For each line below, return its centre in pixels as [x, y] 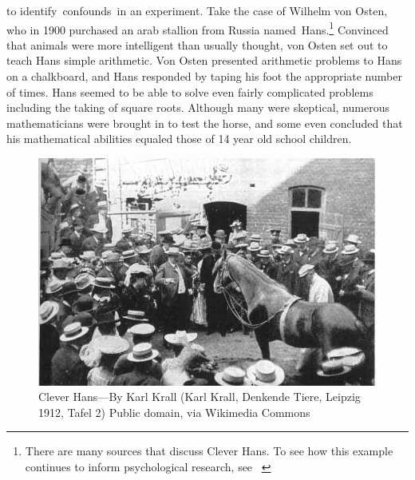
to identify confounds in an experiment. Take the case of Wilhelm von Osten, [197, 10]
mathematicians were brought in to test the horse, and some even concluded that [205, 123]
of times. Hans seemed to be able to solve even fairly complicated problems [190, 91]
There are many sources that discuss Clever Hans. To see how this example [209, 451]
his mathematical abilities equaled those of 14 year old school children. [179, 139]
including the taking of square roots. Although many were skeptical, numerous [198, 107]
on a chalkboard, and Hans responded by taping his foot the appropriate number [204, 76]
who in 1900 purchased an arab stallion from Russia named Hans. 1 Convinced [198, 28]
